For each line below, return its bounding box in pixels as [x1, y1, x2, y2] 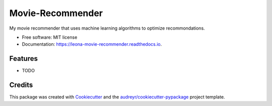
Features [9, 54, 38, 63]
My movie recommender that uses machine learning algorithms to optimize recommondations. [9, 25, 205, 31]
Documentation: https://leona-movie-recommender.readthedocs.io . [22, 41, 162, 47]
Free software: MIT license [22, 34, 78, 40]
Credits [9, 81, 33, 89]
